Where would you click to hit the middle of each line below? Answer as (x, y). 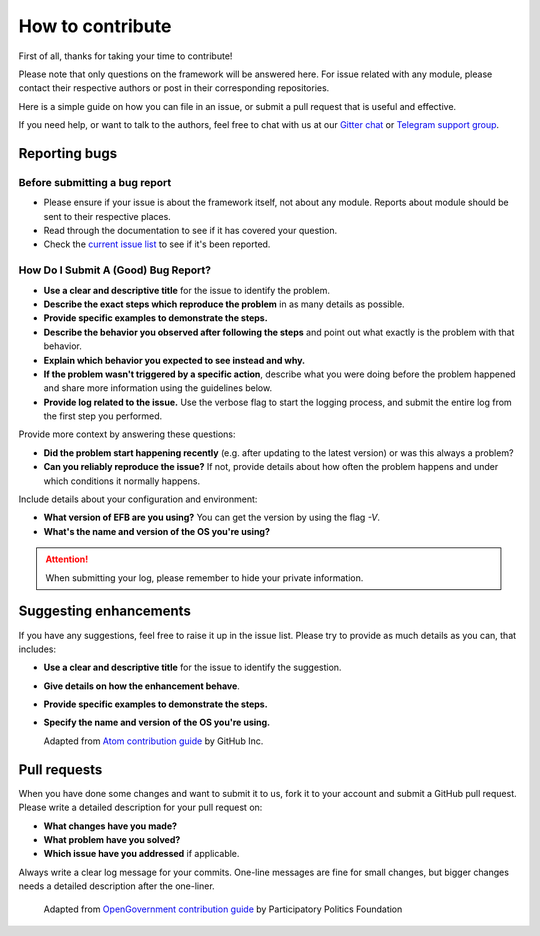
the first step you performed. (103, 416)
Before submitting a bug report (95, 182)
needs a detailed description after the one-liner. (116, 886)
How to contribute (95, 26)
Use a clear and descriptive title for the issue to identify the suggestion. (192, 667)
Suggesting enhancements (105, 611)
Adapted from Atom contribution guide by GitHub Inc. (153, 741)
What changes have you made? (110, 826)
